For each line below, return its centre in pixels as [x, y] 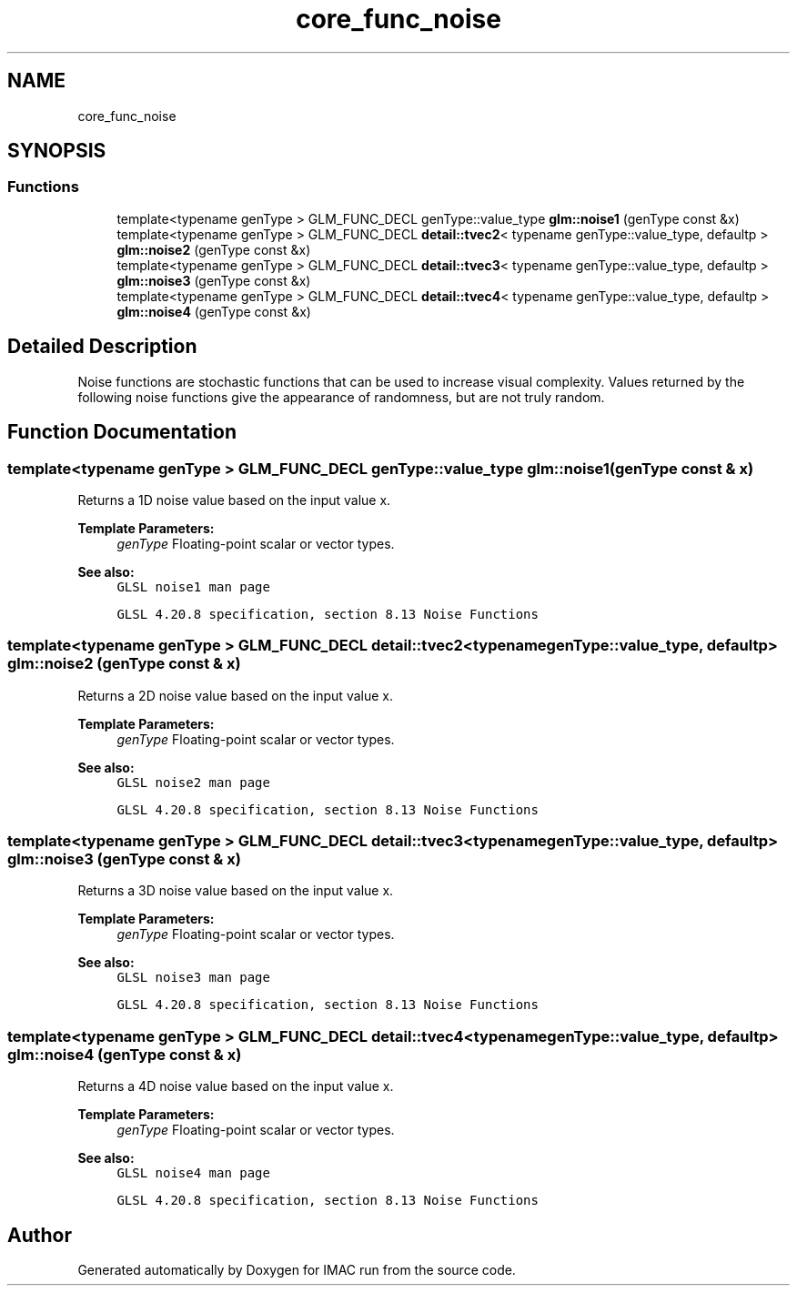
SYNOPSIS [57, 151]
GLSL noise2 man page [193, 782]
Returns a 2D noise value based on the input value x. [235, 695]
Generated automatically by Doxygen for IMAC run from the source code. [297, 1269]
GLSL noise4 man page [193, 1173]
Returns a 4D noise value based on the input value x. [236, 1086]
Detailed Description [102, 347]
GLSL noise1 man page [193, 586]
